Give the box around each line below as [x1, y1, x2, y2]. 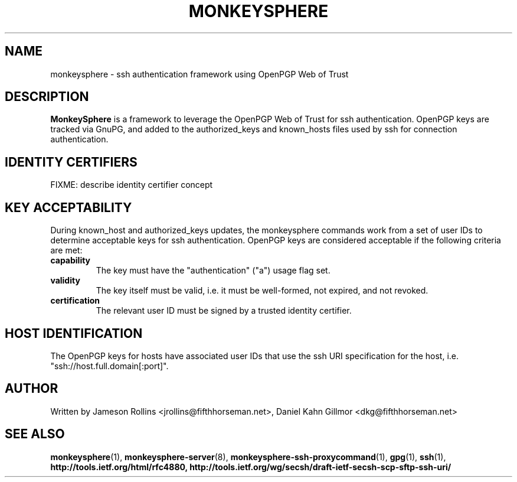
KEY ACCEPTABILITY [5, 200, 132, 215]
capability [50, 255, 91, 266]
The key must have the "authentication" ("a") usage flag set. [96, 265, 331, 276]
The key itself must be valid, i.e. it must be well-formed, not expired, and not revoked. [96, 285, 428, 296]
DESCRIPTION [5, 89, 89, 105]
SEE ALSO [5, 426, 65, 442]
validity [50, 275, 80, 286]
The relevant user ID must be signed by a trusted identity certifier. [96, 305, 352, 316]
